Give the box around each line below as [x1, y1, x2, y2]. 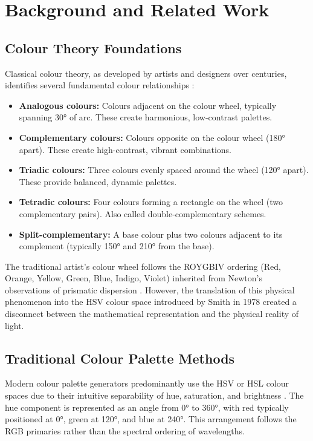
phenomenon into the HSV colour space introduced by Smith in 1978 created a [5, 295, 297, 308]
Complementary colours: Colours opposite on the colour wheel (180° [19, 131, 285, 143]
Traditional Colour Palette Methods [5, 348, 235, 367]
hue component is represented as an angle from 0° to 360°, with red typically [5, 400, 289, 413]
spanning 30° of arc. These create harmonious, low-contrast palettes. [19, 111, 273, 123]
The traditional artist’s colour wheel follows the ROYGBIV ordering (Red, [5, 260, 281, 272]
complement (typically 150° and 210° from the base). [19, 240, 215, 252]
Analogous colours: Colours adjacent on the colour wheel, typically [19, 99, 277, 111]
